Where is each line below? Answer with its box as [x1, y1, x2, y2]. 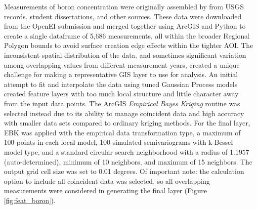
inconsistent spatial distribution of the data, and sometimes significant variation [4, 49, 246, 60]
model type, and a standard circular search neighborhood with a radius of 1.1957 [4, 146, 249, 157]
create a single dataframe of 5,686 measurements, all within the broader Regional [4, 30, 250, 41]
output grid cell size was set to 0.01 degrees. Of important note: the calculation [4, 166, 244, 176]
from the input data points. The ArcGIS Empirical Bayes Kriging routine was [4, 98, 240, 108]
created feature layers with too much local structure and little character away [4, 88, 239, 99]
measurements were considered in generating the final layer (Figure [4, 185, 207, 196]
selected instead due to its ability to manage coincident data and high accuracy [4, 108, 244, 118]
